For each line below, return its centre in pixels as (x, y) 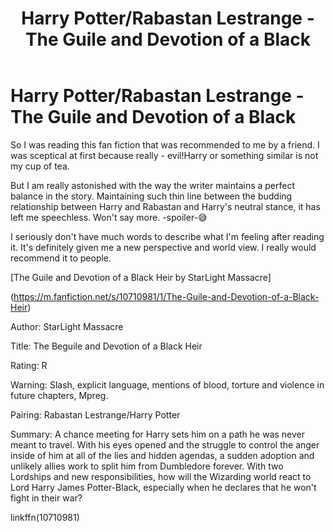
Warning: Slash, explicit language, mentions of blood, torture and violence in (167, 384)
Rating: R (29, 365)
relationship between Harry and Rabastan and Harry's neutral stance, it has (165, 206)
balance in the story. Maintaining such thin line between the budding (151, 196)
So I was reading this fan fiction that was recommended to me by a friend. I (165, 144)
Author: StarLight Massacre (67, 326)
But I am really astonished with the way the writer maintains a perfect (153, 185)
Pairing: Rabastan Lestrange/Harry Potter (95, 414)
